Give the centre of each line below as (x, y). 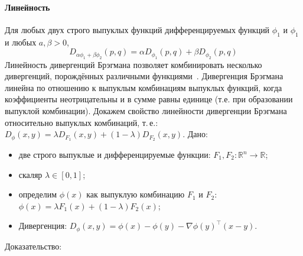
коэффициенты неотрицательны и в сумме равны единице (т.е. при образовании (149, 99)
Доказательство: (33, 246)
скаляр (30, 174)
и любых (21, 42)
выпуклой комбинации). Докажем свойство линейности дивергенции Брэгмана (146, 110)
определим (38, 194)
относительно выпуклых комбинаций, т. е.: (82, 122)
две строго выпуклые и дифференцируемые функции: (115, 155)
